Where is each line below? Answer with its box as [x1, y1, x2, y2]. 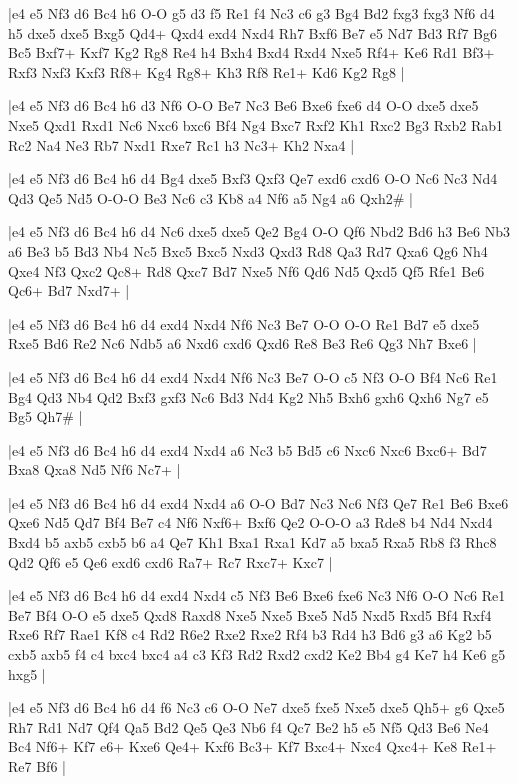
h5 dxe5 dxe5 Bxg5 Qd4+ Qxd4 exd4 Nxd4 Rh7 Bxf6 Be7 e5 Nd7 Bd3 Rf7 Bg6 [8, 22, 498, 43]
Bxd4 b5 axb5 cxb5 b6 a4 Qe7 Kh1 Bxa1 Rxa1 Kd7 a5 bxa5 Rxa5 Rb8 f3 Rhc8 [8, 532, 497, 553]
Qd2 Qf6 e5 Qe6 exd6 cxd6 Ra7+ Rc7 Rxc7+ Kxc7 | [8, 551, 333, 572]
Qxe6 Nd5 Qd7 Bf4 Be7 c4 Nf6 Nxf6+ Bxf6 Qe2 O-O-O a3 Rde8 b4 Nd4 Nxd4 [8, 512, 493, 533]
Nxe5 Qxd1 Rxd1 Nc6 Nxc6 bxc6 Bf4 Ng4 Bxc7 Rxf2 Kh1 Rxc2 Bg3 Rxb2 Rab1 [8, 114, 504, 135]
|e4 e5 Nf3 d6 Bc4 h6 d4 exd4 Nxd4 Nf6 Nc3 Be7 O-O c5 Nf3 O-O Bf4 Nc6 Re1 [8, 366, 498, 387]
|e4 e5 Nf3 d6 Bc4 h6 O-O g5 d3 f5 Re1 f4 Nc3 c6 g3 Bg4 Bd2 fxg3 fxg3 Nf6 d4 [8, 3, 495, 23]
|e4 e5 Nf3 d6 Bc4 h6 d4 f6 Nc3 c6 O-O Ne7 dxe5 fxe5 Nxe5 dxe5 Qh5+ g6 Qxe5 [8, 697, 505, 718]
